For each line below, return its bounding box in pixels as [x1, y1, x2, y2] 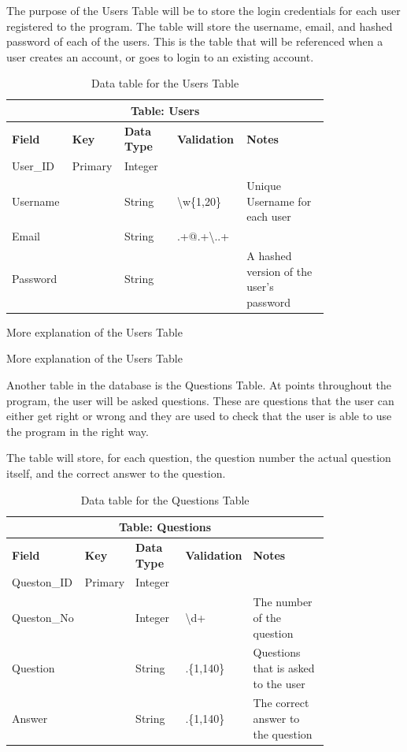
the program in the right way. [6, 423, 149, 439]
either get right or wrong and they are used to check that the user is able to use [6, 408, 392, 424]
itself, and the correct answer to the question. [6, 465, 226, 481]
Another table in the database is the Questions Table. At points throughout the [6, 377, 391, 393]
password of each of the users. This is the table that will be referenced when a [6, 33, 383, 50]
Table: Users [130, 102, 200, 118]
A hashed [246, 247, 292, 263]
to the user [253, 675, 305, 691]
